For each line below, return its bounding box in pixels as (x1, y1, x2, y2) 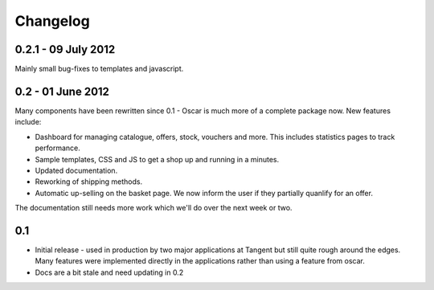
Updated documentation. (35, 165, 118, 175)
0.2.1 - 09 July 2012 (14, 43, 116, 56)
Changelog (14, 12, 90, 30)
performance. (35, 143, 80, 153)
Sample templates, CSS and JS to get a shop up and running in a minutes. (35, 154, 280, 164)
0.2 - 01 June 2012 (14, 84, 110, 98)
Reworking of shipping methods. (35, 177, 143, 186)
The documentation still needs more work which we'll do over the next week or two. (14, 203, 293, 213)
